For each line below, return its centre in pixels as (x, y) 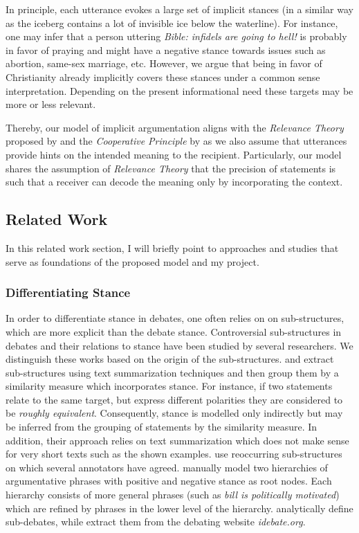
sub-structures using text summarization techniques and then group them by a (172, 372)
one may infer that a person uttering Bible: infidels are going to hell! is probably (176, 36)
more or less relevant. (51, 104)
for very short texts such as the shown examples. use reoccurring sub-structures (174, 454)
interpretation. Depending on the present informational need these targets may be (179, 90)
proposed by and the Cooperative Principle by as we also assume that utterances (176, 141)
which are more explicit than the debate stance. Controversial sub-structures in (174, 331)
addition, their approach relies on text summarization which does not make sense (177, 440)
